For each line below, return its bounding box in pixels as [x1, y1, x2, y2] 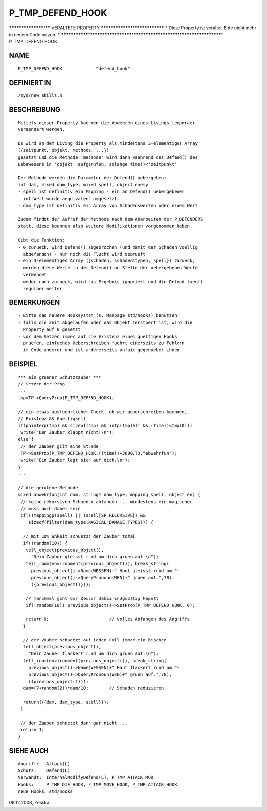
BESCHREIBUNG [9, 105, 61, 114]
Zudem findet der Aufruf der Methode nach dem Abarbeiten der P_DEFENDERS [18, 216, 203, 222]
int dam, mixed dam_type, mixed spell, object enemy [18, 182, 148, 188]
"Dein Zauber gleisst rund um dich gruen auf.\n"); [31, 554, 159, 559]
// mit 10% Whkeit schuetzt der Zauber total [23, 533, 135, 539]
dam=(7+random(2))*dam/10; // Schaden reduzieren [23, 685, 164, 691]
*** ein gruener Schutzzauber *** [18, 374, 101, 380]
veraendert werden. [18, 127, 65, 132]
